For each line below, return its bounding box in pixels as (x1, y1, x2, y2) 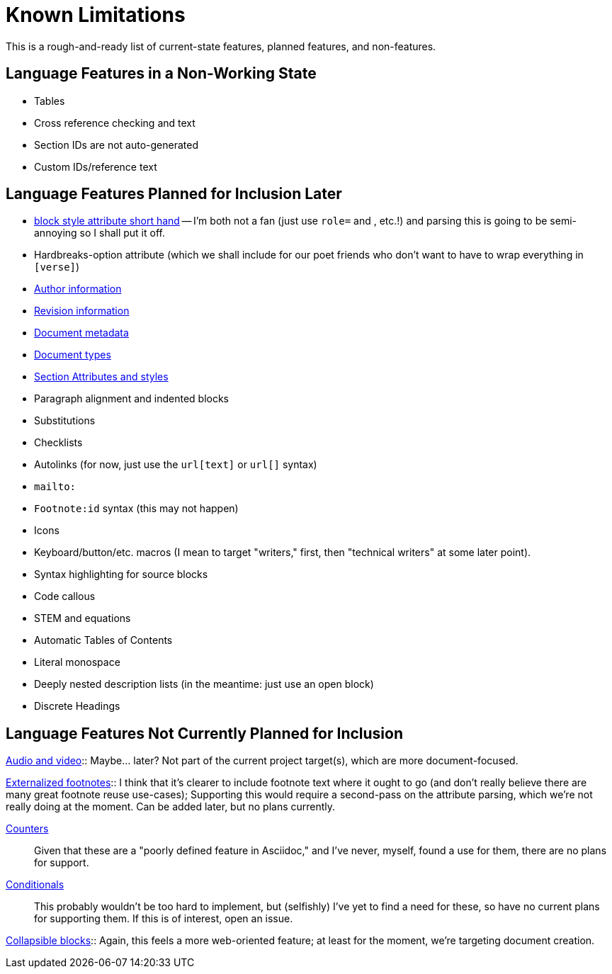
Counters (6, 822, 49, 835)
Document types (34, 349, 111, 361)
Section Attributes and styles (34, 370, 169, 383)
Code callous (34, 590, 96, 603)
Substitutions (34, 414, 96, 427)
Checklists (34, 436, 83, 449)
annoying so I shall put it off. (34, 227, 165, 239)
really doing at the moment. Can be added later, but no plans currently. (6, 800, 336, 813)
